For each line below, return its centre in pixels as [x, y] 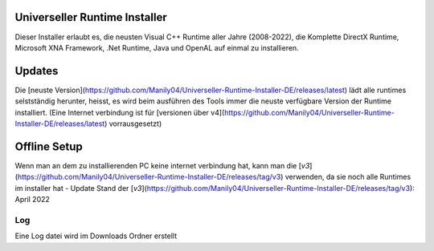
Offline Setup [49, 146]
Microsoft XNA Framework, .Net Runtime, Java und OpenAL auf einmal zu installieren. [157, 47]
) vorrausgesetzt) [133, 123]
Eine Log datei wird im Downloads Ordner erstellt [96, 236]
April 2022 [32, 200]
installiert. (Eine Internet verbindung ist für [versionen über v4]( [120, 112]
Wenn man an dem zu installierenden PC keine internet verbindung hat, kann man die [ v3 [162, 165]
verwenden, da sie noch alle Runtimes [348, 177]
